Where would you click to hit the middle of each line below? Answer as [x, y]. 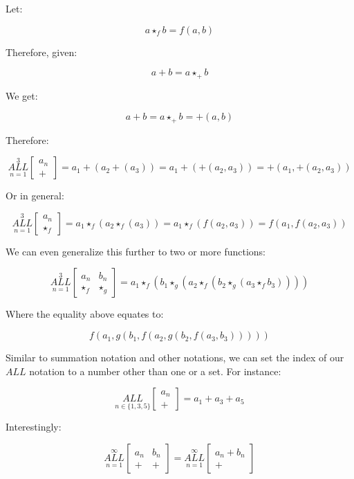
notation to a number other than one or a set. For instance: [155, 371]
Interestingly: [34, 427]
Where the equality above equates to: [85, 314]
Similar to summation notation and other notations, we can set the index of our [175, 358]
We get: [22, 95]
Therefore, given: [41, 52]
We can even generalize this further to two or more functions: [136, 251]
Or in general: [35, 196]
